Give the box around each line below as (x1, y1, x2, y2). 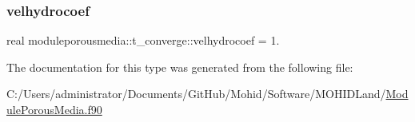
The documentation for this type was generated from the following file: (6, 58, 353, 75)
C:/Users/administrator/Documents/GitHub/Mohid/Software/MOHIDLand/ (6, 85, 386, 102)
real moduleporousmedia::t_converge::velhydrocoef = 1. (6, 32, 280, 49)
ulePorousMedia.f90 (6, 101, 102, 117)
